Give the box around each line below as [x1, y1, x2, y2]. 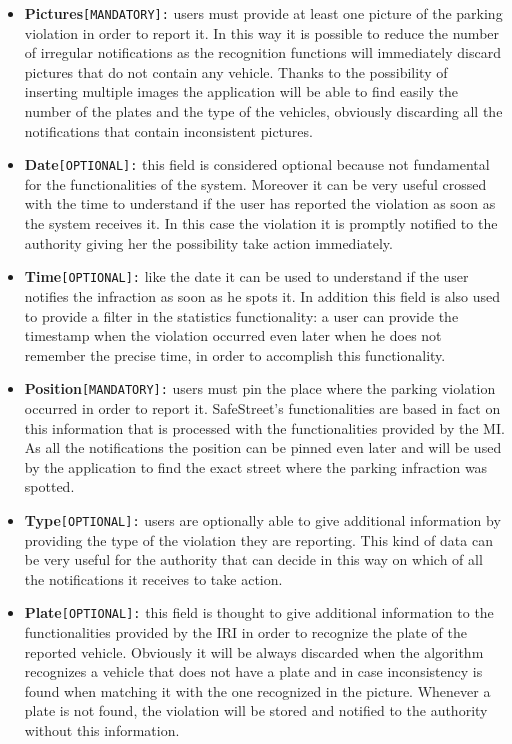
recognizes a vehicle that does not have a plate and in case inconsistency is [24, 661, 483, 682]
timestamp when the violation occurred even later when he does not [24, 325, 442, 346]
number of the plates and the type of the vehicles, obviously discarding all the [24, 101, 503, 122]
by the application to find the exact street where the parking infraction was [24, 456, 488, 477]
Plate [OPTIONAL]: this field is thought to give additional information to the [24, 602, 494, 623]
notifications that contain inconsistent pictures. [24, 120, 313, 141]
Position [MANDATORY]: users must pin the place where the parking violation [24, 378, 496, 399]
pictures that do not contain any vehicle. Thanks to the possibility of [24, 61, 448, 82]
